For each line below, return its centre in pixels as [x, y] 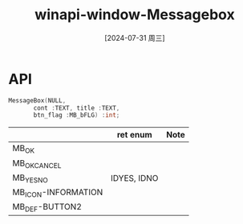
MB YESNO [30, 178]
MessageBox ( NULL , [37, 100]
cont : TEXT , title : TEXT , [77, 108]
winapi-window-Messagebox [135, 15]
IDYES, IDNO [135, 178]
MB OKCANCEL [37, 164]
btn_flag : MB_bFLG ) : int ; [77, 115]
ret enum [134, 135]
